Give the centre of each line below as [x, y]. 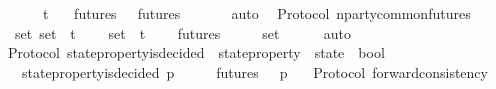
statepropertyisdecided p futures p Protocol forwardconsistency [254, 71]
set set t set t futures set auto [182, 32]
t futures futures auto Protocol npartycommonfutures [256, 13]
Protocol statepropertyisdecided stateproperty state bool [196, 52]
